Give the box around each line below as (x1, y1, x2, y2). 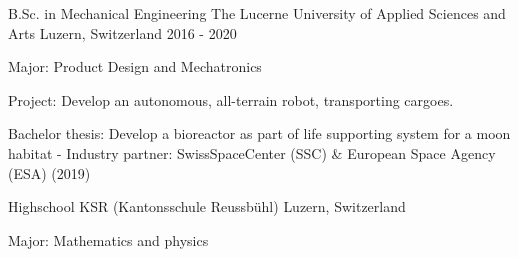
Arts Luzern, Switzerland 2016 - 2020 (8, 22, 237, 43)
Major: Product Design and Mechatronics (8, 56, 262, 77)
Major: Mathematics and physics (8, 229, 209, 250)
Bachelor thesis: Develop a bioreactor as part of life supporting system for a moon (8, 123, 511, 144)
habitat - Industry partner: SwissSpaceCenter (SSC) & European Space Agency (8, 142, 496, 163)
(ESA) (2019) (8, 162, 91, 183)
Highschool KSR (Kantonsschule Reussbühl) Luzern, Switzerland (8, 196, 406, 217)
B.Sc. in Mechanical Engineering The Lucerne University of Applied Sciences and (8, 3, 506, 23)
